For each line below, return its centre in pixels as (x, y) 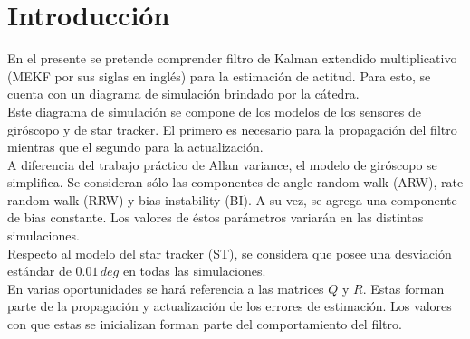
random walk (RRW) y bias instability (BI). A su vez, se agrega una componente (232, 199)
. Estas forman (403, 288)
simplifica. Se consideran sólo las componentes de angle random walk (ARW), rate (235, 182)
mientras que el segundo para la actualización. (135, 147)
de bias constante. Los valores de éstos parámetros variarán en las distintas (216, 217)
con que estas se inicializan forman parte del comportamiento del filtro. (205, 324)
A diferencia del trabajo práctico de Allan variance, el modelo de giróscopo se (222, 164)
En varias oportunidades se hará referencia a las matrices (166, 288)
